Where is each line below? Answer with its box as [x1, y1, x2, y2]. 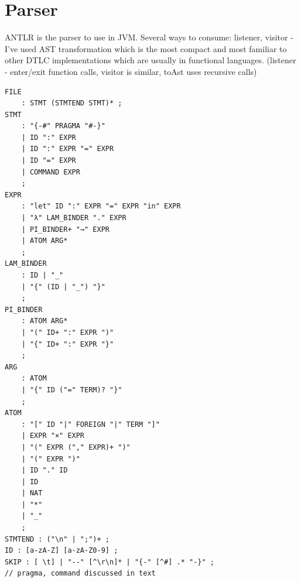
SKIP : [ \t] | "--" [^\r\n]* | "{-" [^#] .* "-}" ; [5, 557, 214, 566]
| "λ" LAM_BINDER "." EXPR [21, 214, 126, 222]
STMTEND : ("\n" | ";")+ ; [5, 535, 110, 543]
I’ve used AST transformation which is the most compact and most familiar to [5, 42, 287, 54]
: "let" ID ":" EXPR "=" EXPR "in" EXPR [21, 202, 181, 211]
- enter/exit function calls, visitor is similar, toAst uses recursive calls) [5, 65, 257, 77]
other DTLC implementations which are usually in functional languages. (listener [5, 54, 296, 66]
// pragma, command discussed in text [5, 569, 156, 578]
